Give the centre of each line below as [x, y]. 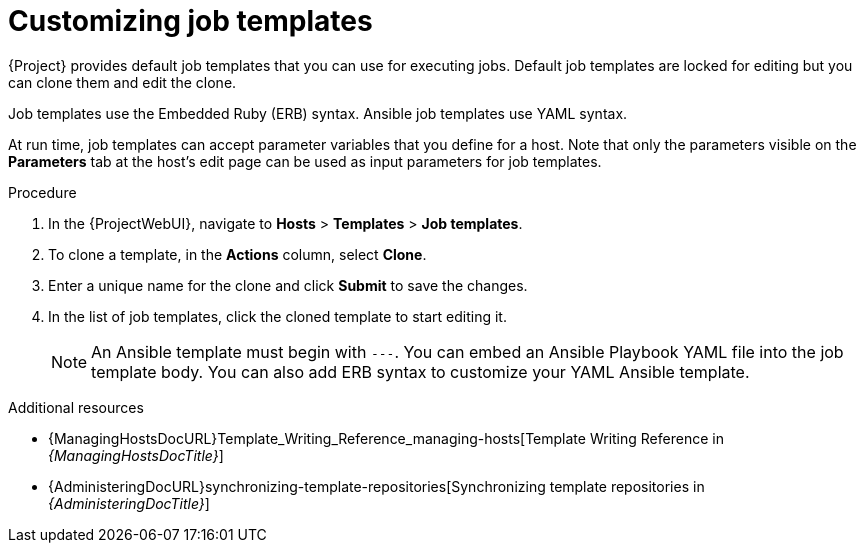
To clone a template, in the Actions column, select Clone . [237, 254]
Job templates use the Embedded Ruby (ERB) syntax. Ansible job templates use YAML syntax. [318, 113]
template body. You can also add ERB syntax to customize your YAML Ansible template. [420, 371]
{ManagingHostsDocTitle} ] [136, 455]
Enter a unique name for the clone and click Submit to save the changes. [288, 285]
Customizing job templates [190, 21]
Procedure [42, 192]
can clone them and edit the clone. [122, 82]
